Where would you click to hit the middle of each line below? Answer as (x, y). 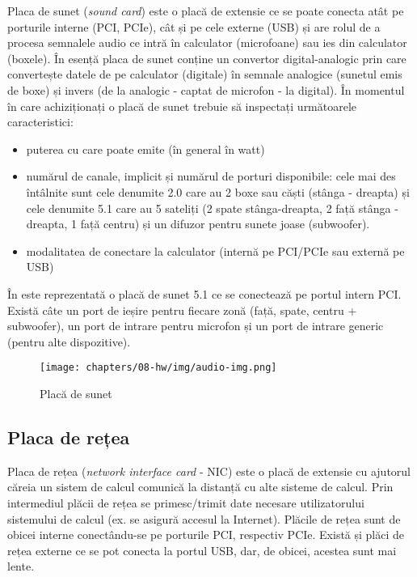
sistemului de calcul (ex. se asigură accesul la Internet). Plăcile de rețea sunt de (204, 518)
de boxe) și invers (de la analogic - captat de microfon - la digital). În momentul (206, 89)
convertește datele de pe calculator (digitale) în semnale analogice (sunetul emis (205, 74)
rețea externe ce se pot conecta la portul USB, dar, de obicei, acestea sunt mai (202, 550)
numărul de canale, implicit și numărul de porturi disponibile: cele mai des (211, 176)
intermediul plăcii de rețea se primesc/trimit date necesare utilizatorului (186, 502)
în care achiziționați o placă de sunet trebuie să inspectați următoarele (182, 106)
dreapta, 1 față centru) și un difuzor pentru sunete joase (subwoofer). (198, 224)
